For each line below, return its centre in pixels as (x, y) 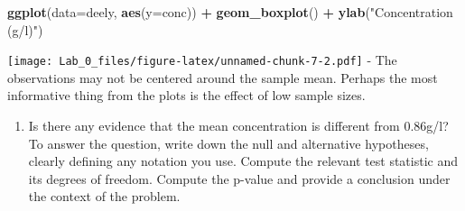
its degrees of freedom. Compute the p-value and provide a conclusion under (239, 178)
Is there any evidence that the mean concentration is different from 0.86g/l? (238, 126)
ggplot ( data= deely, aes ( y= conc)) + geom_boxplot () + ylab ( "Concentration (230, 12)
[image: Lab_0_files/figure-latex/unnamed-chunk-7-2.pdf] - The (202, 60)
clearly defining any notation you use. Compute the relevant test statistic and (243, 161)
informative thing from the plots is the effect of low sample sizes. (186, 95)
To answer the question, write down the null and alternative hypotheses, (228, 143)
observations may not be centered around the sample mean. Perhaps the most (223, 77)
